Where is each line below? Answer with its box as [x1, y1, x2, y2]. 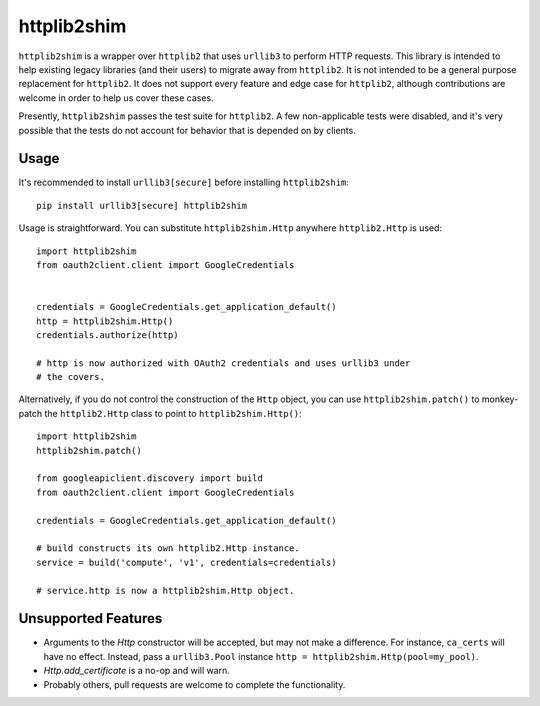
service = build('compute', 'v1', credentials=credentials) [36, 556, 337, 568]
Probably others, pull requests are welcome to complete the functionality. [43, 678, 346, 690]
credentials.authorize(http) [36, 329, 179, 340]
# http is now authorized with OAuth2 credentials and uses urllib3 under [36, 357, 411, 369]
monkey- [481, 393, 519, 405]
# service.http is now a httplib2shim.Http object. [36, 585, 295, 596]
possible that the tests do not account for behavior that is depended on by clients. [18, 124, 357, 136]
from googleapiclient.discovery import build [36, 473, 264, 484]
